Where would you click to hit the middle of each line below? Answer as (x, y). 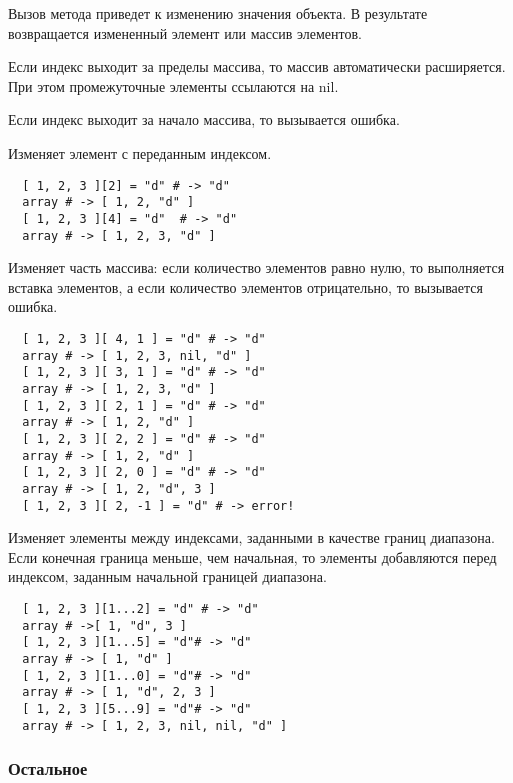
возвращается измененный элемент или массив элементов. (185, 32)
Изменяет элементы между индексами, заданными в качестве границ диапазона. (251, 537)
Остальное (48, 768)
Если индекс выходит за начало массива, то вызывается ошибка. (204, 119)
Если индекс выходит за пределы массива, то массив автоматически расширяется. (257, 66)
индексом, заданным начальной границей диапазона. (167, 576)
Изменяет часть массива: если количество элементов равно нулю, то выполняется (256, 267)
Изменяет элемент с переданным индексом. (140, 152)
